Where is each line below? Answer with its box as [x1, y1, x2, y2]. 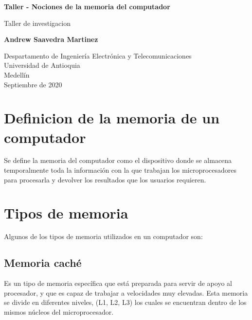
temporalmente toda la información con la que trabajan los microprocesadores [4, 165, 237, 175]
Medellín [4, 69, 30, 80]
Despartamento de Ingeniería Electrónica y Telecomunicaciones [4, 50, 192, 60]
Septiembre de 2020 [4, 79, 62, 89]
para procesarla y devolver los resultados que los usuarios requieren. [4, 174, 206, 184]
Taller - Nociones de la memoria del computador [4, 1, 170, 11]
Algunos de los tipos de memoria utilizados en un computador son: [4, 231, 203, 241]
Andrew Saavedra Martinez [4, 34, 98, 44]
